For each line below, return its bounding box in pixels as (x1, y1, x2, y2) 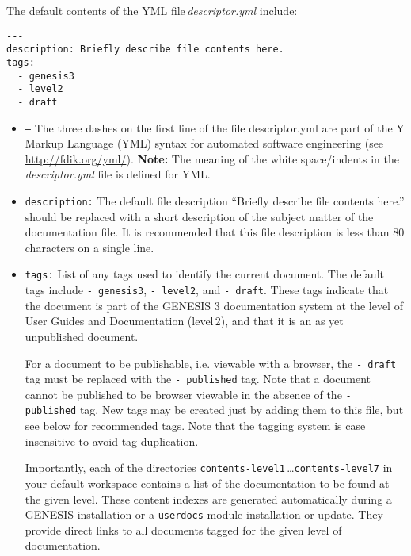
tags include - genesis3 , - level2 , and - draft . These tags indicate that (25, 282, 389, 298)
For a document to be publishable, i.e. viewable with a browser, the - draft (25, 355, 397, 371)
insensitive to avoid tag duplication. (25, 432, 199, 449)
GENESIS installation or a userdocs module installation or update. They (25, 506, 383, 523)
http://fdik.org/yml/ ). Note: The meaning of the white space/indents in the (25, 150, 400, 167)
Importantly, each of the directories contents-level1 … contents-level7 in (25, 459, 393, 476)
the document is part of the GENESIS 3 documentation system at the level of (25, 297, 403, 313)
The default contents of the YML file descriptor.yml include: (6, 2, 298, 18)
